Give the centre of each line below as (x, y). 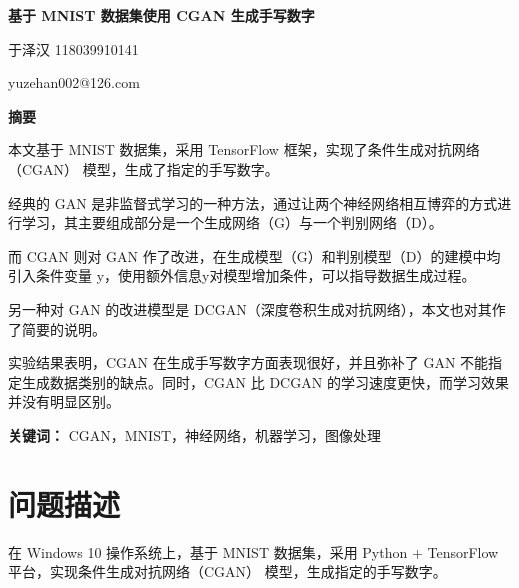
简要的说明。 (63, 328)
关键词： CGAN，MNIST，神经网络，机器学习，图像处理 (195, 434)
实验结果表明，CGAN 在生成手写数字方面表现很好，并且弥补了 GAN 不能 (248, 362)
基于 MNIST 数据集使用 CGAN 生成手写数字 (161, 15)
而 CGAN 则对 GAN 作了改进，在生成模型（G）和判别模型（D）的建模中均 (254, 255)
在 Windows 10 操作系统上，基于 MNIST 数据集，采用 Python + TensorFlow (253, 551)
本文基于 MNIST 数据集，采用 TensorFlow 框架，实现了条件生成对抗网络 (244, 149)
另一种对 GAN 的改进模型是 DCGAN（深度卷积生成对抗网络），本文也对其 (250, 308)
